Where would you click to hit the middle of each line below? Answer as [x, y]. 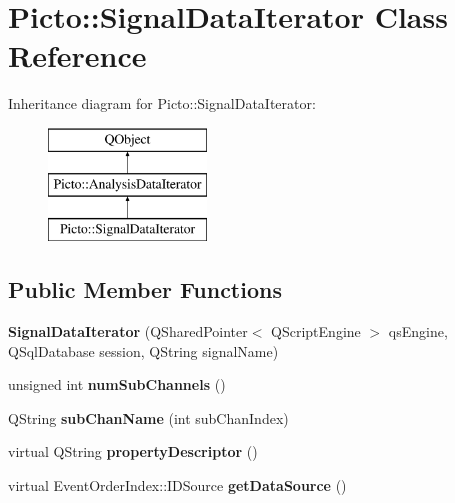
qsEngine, [418, 331]
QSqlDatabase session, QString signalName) [143, 350]
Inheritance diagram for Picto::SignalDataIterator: [162, 103]
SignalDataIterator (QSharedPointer [128, 331]
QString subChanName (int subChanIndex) [148, 417]
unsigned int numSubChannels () [117, 384]
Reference [77, 55]
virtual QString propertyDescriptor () [133, 451]
